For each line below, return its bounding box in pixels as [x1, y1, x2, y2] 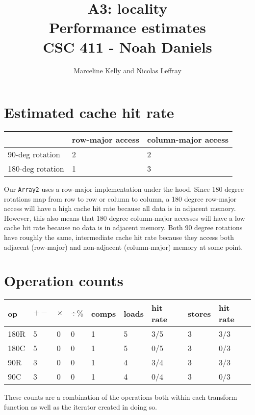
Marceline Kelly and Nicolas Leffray [74, 65, 181, 75]
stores [188, 307, 211, 319]
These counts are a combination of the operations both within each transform [4, 392, 237, 402]
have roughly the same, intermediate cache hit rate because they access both [4, 232, 234, 242]
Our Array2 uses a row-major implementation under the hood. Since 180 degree [4, 184, 244, 194]
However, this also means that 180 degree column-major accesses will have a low [4, 212, 245, 223]
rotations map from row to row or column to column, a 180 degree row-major [4, 193, 237, 204]
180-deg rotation [8, 163, 64, 175]
